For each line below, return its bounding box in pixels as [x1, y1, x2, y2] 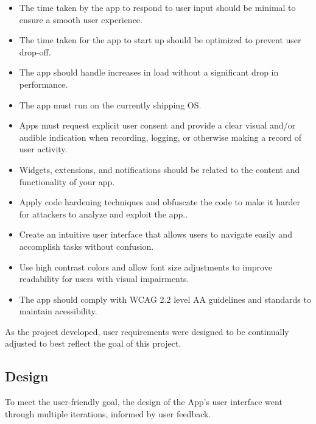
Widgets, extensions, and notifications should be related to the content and [19, 163, 300, 175]
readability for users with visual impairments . [19, 272, 189, 285]
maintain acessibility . [19, 305, 97, 317]
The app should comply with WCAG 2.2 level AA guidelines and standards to [19, 292, 311, 305]
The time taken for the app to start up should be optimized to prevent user [19, 34, 301, 46]
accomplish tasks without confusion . [19, 239, 154, 252]
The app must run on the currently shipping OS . [19, 98, 202, 111]
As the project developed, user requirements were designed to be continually [5, 325, 289, 337]
